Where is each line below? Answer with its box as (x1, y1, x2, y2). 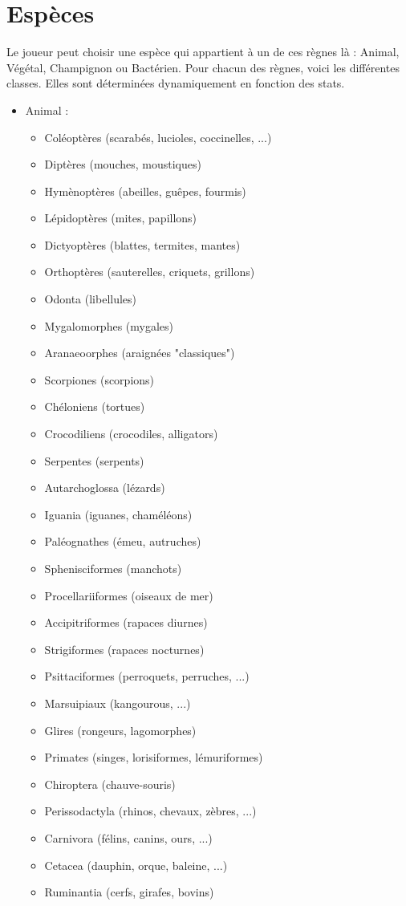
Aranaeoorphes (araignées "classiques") (44, 344, 235, 361)
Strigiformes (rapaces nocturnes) (44, 640, 205, 657)
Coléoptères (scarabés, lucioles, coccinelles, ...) (44, 128, 272, 145)
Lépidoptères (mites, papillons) (44, 209, 197, 226)
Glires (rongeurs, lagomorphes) (44, 721, 197, 738)
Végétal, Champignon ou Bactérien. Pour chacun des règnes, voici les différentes (6, 59, 400, 75)
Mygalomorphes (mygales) (44, 317, 174, 334)
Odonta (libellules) (44, 290, 137, 307)
